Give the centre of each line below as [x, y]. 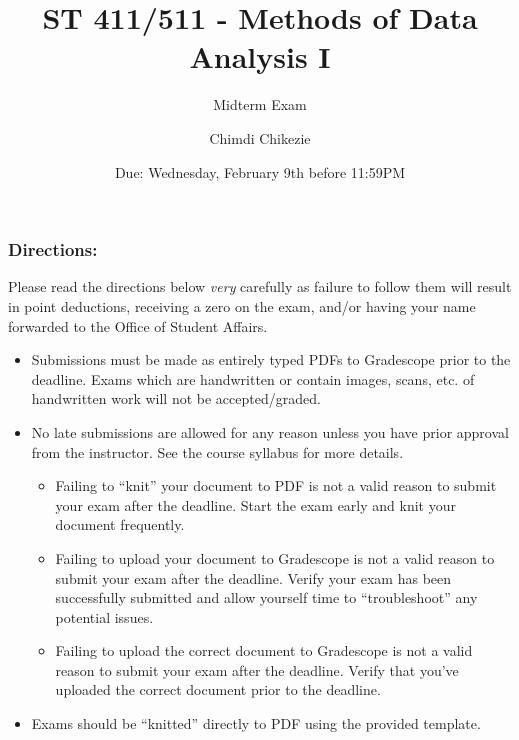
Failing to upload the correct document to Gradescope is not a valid [264, 650]
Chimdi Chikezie [260, 137]
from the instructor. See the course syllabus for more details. [217, 451]
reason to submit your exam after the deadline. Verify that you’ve [257, 669]
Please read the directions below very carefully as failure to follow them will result [260, 286]
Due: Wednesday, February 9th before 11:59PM [260, 171]
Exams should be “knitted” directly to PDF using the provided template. [256, 723]
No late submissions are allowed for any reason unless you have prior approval [270, 431]
